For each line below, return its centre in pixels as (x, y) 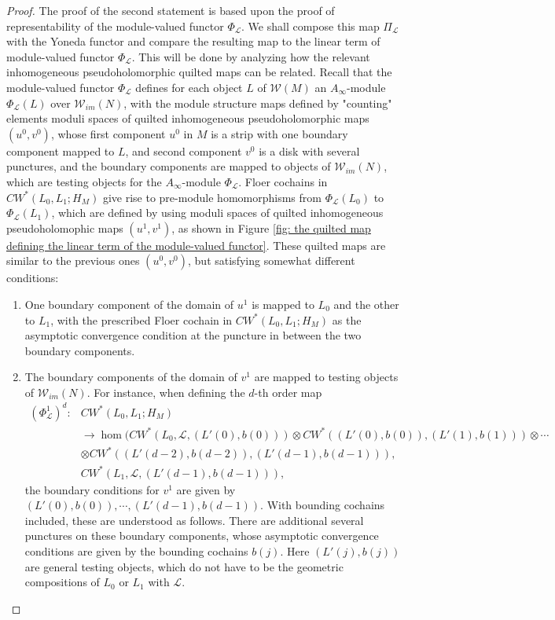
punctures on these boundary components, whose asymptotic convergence (202, 536)
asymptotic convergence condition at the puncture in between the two (193, 335)
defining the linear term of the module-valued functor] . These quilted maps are (196, 245)
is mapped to (283, 304)
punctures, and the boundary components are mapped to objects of (169, 166)
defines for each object (189, 87)
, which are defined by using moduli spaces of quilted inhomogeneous (217, 213)
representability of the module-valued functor (115, 26)
